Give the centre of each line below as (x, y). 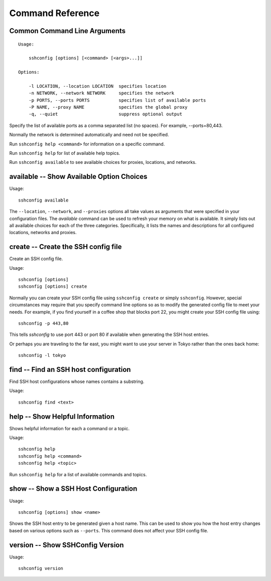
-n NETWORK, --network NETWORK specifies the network (101, 93)
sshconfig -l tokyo (42, 355)
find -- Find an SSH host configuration (70, 369)
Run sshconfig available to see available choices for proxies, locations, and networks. (103, 162)
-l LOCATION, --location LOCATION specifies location (97, 86)
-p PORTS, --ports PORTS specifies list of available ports (117, 100)
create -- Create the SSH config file (65, 247)
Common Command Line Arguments (67, 31)
